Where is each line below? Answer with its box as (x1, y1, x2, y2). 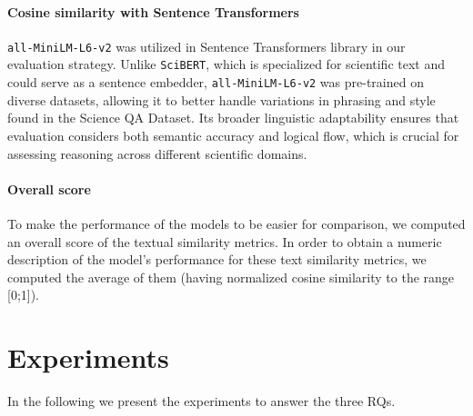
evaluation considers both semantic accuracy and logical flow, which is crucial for (7, 125, 459, 144)
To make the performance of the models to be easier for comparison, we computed (7, 213, 466, 233)
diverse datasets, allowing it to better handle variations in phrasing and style (7, 90, 436, 109)
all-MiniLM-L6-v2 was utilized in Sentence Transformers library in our (7, 36, 406, 55)
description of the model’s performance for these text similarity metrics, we (7, 250, 427, 269)
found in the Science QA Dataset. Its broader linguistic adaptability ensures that (7, 108, 459, 127)
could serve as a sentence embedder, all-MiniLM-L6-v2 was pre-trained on (7, 73, 424, 92)
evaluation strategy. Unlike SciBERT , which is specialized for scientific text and (7, 54, 446, 74)
